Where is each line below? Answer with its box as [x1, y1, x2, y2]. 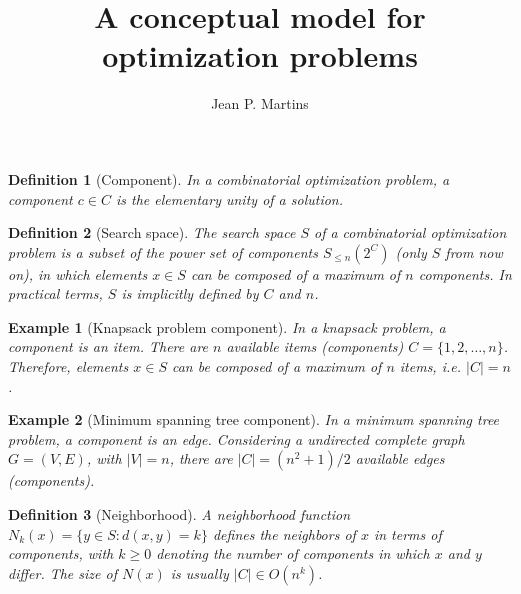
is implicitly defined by [121, 283, 259, 304]
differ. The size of [8, 562, 117, 583]
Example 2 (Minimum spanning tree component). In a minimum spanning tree [8, 409, 500, 430]
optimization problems [102, 35, 418, 76]
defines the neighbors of [212, 523, 356, 544]
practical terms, [8, 283, 103, 304]
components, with [8, 543, 114, 564]
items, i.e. [399, 356, 462, 377]
